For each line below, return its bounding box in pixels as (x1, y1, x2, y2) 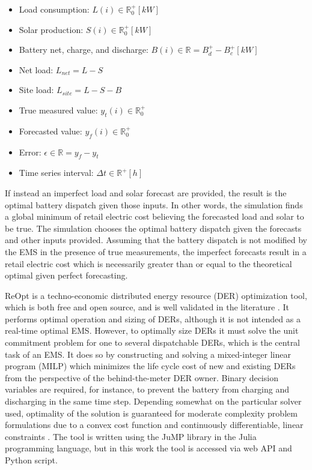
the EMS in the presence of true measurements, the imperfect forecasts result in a (5, 245, 307, 258)
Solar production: (19, 23, 84, 35)
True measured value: (19, 103, 98, 116)
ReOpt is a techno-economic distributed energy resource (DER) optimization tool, (5, 289, 307, 301)
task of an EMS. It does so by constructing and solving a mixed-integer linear (5, 348, 291, 360)
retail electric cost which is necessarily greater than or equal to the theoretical (5, 257, 292, 270)
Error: (19, 145, 41, 158)
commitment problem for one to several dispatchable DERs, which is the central (5, 336, 301, 349)
